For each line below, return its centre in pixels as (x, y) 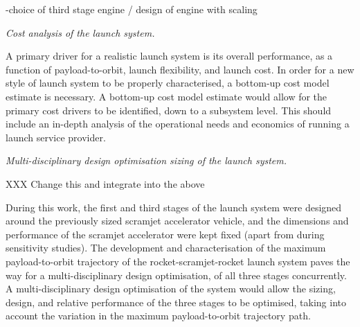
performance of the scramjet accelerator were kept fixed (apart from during (165, 234)
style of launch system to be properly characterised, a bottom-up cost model (168, 83)
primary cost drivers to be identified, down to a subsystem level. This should (169, 110)
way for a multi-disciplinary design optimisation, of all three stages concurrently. (176, 275)
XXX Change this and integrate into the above (105, 183)
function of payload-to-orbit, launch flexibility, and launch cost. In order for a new (180, 69)
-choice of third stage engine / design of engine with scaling (132, 9)
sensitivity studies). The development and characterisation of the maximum (166, 248)
